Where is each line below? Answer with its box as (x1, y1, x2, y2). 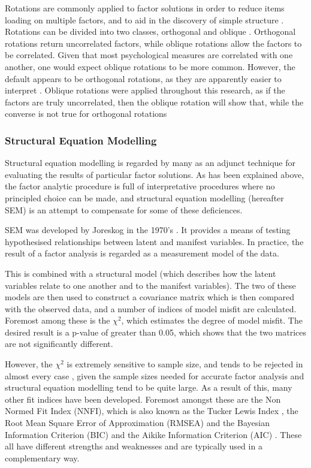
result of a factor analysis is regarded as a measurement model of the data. (5, 247, 279, 259)
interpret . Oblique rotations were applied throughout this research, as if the (5, 84, 285, 96)
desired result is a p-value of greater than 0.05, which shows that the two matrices (5, 325, 307, 338)
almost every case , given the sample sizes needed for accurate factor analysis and (5, 369, 304, 382)
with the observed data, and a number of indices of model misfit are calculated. (5, 302, 297, 315)
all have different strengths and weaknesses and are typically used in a (5, 440, 262, 452)
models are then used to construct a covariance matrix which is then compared (5, 291, 295, 303)
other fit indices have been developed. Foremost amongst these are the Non (5, 392, 281, 405)
